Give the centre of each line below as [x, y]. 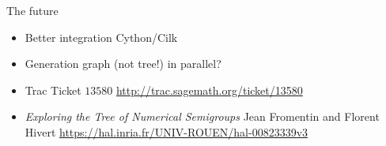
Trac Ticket [53, 90]
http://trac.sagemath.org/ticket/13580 [209, 90]
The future [32, 10]
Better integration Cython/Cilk [101, 37]
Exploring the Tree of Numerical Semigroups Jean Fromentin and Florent [202, 116]
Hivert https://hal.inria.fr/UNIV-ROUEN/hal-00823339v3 [167, 131]
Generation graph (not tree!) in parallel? [123, 64]
